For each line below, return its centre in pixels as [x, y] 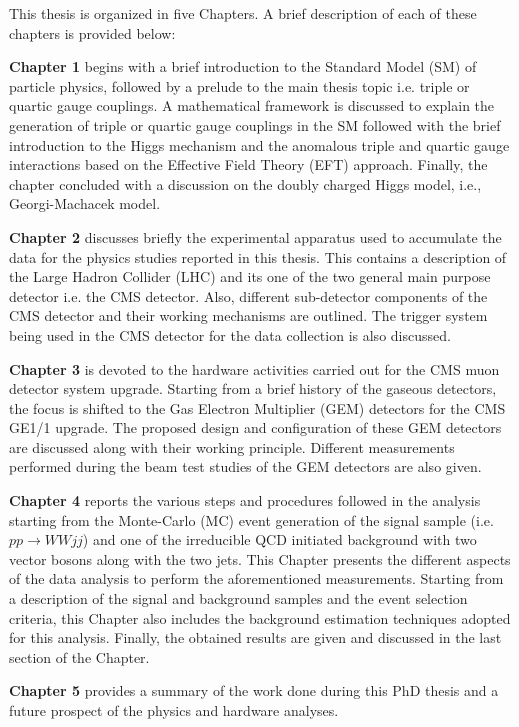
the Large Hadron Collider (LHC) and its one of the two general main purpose [250, 276]
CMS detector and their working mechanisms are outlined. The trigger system [248, 315]
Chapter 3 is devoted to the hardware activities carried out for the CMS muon [254, 368]
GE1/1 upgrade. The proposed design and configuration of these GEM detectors [255, 427]
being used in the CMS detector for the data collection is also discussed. [230, 334]
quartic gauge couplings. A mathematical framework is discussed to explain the [252, 105]
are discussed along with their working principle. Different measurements [232, 446]
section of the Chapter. [79, 656]
